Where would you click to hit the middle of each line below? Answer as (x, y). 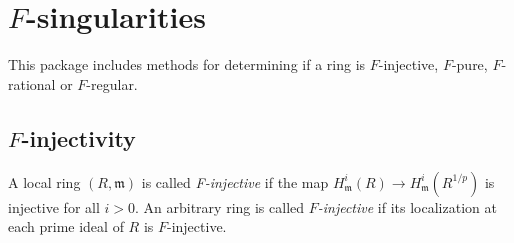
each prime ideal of (66, 226)
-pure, (469, 64)
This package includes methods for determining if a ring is (187, 64)
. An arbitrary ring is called (220, 206)
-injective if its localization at (407, 206)
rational (32, 83)
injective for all (54, 206)
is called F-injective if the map (235, 181)
